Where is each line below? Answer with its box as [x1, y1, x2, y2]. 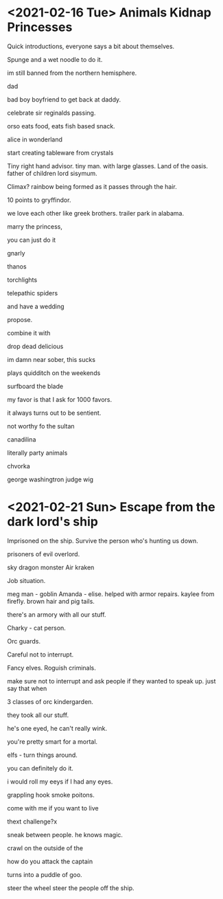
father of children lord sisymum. [7, 169, 97, 177]
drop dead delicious [7, 342, 64, 350]
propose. [7, 315, 33, 323]
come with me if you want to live [7, 804, 99, 812]
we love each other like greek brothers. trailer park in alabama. [7, 209, 184, 217]
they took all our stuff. [7, 711, 69, 719]
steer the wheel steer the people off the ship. [7, 884, 134, 892]
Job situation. [7, 576, 46, 584]
